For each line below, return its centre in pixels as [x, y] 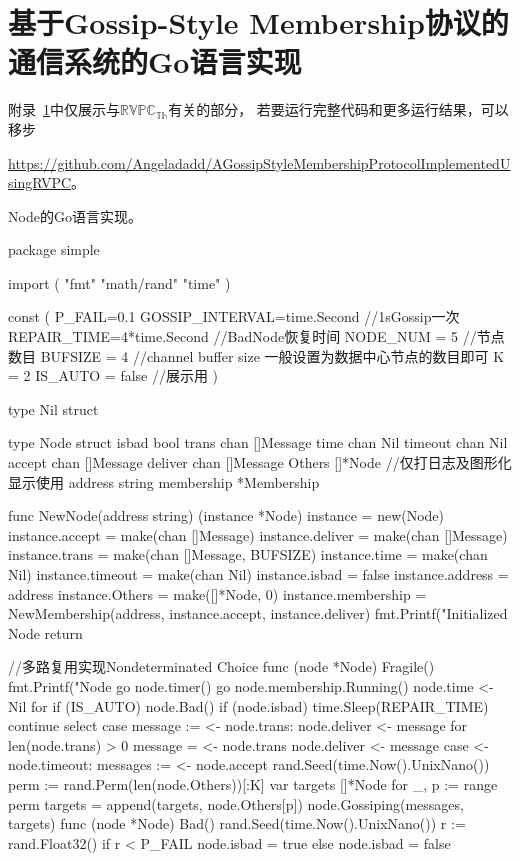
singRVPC [40, 182]
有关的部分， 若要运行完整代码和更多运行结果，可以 [338, 109]
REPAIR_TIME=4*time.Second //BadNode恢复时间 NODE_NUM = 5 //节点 [256, 336]
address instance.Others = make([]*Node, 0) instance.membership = [217, 593]
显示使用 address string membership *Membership [164, 481]
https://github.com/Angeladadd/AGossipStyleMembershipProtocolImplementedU [259, 162]
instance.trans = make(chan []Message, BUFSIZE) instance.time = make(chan [248, 554]
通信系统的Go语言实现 [155, 61]
